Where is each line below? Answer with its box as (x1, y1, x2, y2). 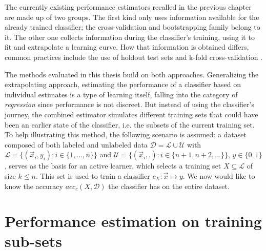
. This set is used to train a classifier (35, 170, 150, 181)
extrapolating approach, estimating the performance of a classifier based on (5, 79, 241, 90)
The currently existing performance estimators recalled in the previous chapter (5, 2, 252, 12)
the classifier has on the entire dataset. (108, 180, 230, 191)
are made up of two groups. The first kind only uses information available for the (5, 11, 259, 22)
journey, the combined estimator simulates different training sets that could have (5, 109, 258, 119)
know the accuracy (5, 180, 63, 191)
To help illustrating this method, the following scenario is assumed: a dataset (5, 129, 247, 140)
